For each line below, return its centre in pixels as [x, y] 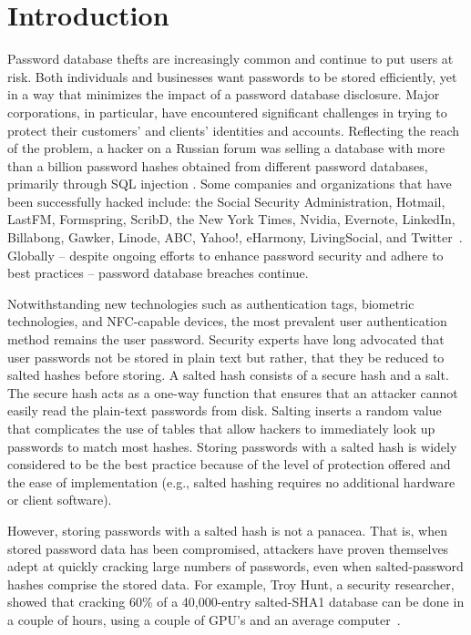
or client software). [60, 500]
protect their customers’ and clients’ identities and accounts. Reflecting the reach [234, 130]
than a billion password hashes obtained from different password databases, [218, 165]
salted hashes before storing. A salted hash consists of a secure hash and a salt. [228, 375]
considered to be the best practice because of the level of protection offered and [229, 464]
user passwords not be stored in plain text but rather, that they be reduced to [226, 357]
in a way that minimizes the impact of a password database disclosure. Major [224, 94]
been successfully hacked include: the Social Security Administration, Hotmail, [226, 201]
